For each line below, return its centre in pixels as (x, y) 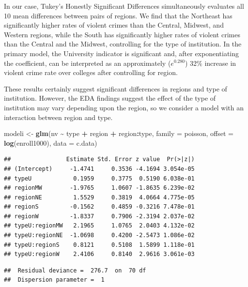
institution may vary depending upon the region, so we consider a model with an (124, 107)
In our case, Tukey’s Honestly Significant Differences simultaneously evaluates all (124, 6)
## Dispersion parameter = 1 (54, 280)
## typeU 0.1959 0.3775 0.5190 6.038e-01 (99, 178)
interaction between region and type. (58, 117)
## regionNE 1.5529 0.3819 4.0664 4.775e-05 (99, 197)
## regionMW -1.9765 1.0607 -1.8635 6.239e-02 (99, 188)
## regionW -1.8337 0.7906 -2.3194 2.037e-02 (99, 216)
